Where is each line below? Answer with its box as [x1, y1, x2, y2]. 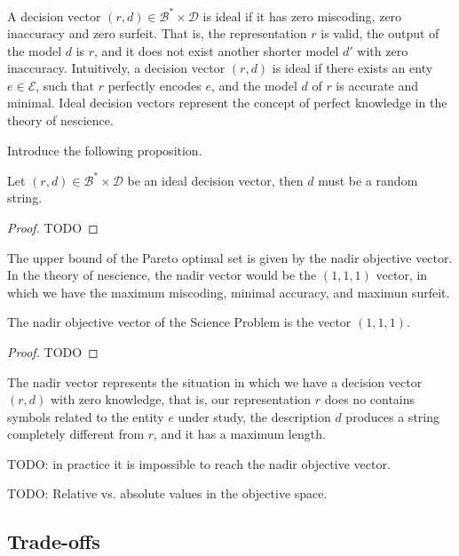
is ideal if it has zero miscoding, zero [202, 6, 402, 25]
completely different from [7, 425, 145, 443]
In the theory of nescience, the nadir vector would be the [7, 266, 317, 284]
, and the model [210, 75, 297, 94]
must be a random [318, 171, 418, 189]
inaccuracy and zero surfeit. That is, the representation [7, 24, 307, 43]
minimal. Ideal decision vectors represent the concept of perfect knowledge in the [7, 93, 447, 112]
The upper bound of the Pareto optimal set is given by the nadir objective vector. [7, 248, 453, 266]
